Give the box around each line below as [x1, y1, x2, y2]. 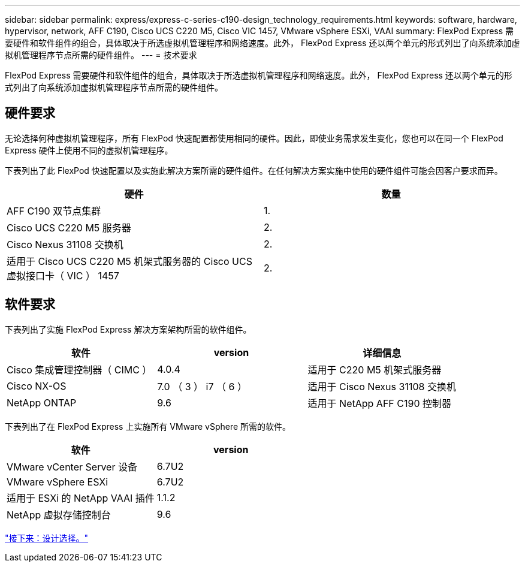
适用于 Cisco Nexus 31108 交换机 [307, 380, 456, 393]
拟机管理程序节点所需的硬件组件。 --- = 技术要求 [5, 50, 197, 60]
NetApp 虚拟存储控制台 [7, 508, 111, 521]
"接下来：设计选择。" [5, 532, 89, 543]
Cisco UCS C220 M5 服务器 [7, 221, 131, 234]
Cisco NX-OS [7, 379, 67, 392]
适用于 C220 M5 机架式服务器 [307, 363, 442, 376]
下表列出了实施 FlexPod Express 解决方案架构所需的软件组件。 [5, 324, 252, 334]
